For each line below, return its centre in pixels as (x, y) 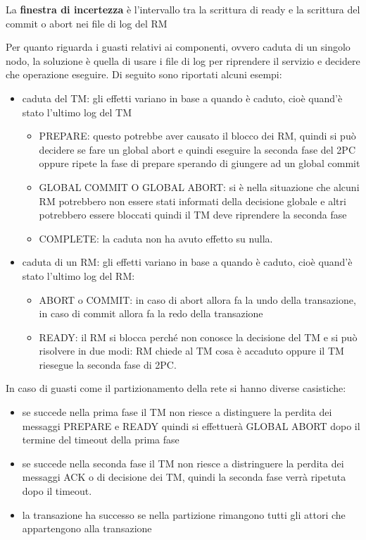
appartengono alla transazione (87, 528)
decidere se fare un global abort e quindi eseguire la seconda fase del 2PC (197, 149)
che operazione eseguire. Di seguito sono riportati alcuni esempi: (144, 74)
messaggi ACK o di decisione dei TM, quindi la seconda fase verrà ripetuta (184, 477)
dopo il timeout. (57, 491)
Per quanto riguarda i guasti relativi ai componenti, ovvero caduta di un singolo (178, 47)
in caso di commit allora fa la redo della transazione (151, 313)
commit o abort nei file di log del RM (87, 23)
